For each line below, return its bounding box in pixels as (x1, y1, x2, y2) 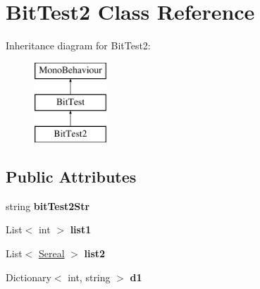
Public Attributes (6, 166, 137, 187)
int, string (68, 269, 111, 284)
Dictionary (6, 269, 51, 284)
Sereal (38, 246, 65, 261)
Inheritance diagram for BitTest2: (6, 38, 151, 53)
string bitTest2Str (6, 198, 90, 213)
